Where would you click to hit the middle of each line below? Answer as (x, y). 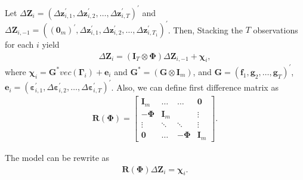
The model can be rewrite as (57, 157)
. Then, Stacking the (205, 29)
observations (276, 29)
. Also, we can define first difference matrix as (195, 87)
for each (19, 44)
